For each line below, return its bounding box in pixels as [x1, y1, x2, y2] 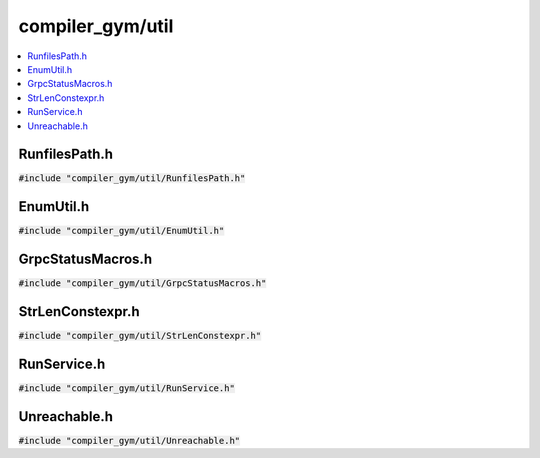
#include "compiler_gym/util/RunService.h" [18, 383, 235, 394]
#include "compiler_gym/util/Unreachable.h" [18, 435, 241, 446]
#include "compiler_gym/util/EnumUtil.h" [18, 225, 225, 237]
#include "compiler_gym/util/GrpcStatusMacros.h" [18, 278, 267, 289]
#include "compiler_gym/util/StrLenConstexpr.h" [18, 330, 262, 342]
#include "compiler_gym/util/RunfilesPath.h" [18, 173, 246, 184]
